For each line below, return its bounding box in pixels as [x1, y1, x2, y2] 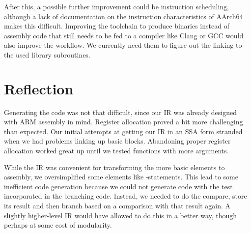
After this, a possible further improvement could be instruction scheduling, [4, 1, 229, 11]
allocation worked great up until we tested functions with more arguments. [4, 146, 229, 156]
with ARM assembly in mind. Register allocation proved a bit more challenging [4, 116, 243, 127]
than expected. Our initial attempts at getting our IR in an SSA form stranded [4, 126, 243, 136]
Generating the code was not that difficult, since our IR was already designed [4, 107, 237, 117]
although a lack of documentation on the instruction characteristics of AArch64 [4, 11, 243, 21]
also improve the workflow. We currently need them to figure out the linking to [4, 40, 242, 50]
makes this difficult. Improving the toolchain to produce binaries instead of [4, 21, 229, 31]
